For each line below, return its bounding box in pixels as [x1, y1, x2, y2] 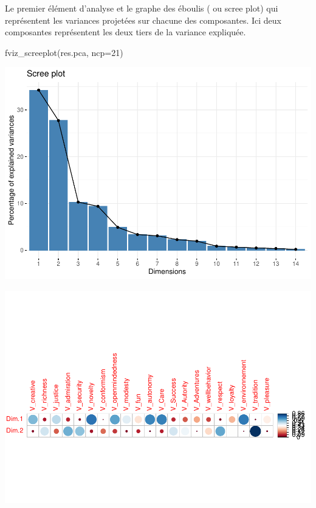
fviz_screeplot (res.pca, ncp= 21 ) [5, 46, 123, 58]
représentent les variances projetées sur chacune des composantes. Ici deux [5, 13, 281, 26]
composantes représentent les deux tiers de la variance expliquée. [5, 26, 246, 38]
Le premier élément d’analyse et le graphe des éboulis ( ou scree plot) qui [5, 2, 278, 14]
